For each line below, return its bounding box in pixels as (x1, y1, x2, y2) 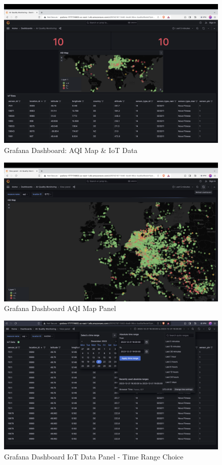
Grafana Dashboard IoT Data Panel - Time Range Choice (4, 451, 184, 461)
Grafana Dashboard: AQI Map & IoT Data (4, 144, 138, 155)
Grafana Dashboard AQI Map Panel (4, 303, 116, 314)
